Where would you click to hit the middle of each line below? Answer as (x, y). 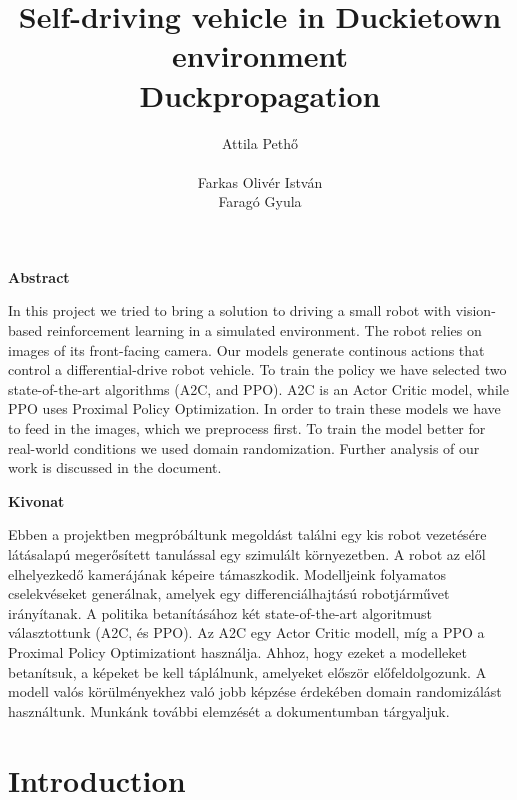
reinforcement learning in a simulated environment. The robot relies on (264, 330)
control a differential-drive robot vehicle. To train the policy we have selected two (257, 369)
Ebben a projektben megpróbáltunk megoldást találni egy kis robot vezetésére (247, 534)
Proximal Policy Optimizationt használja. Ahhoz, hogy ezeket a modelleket (238, 651)
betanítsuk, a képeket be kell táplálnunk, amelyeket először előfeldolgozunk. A (247, 671)
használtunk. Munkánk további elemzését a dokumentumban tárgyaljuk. (229, 710)
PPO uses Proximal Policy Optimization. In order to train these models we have (254, 408)
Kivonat (36, 500)
